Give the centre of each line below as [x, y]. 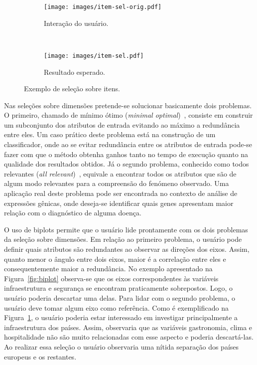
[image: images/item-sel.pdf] [94, 56]
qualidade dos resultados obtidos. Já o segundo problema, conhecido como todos [127, 164]
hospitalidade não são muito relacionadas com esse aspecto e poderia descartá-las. [129, 337]
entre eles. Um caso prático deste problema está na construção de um [110, 134]
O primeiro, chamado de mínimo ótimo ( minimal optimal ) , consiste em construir [128, 115]
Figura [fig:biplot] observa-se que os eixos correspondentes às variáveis [111, 278]
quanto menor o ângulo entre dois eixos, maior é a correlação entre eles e [115, 259]
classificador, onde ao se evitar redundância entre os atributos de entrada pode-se [128, 144]
